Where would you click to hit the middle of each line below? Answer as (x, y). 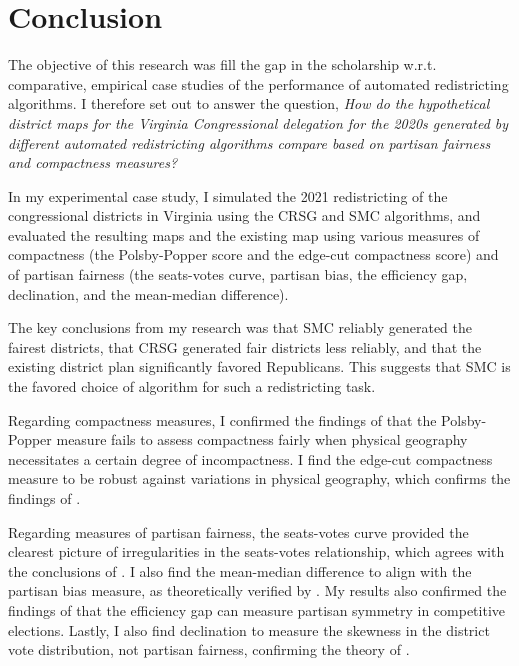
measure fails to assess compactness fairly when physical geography (262, 439)
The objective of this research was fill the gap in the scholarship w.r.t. (222, 64)
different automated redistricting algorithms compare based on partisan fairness (249, 142)
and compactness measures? (93, 162)
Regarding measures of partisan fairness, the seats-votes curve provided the (238, 531)
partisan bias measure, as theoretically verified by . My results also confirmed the (257, 590)
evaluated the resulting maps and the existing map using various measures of (244, 234)
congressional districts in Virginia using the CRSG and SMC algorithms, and (244, 215)
